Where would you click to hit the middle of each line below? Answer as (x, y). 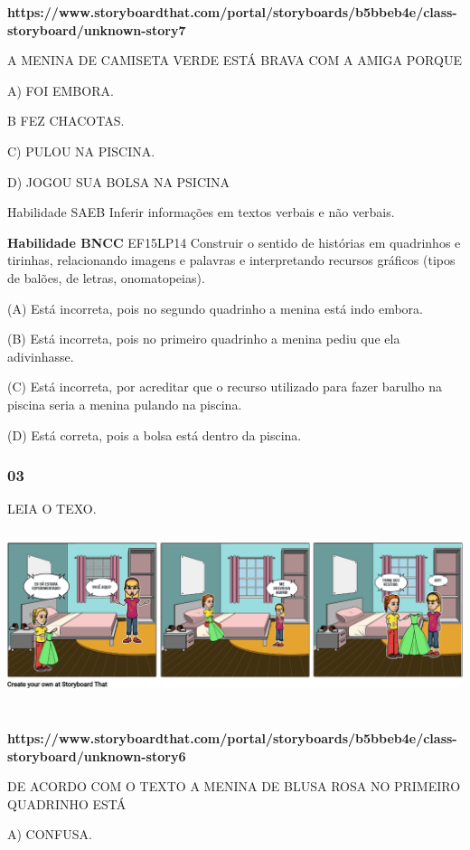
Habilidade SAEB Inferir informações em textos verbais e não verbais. (201, 212)
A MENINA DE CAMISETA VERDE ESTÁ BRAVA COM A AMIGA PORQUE (235, 60)
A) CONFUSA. (50, 834)
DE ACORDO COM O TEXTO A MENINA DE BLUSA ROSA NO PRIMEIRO (234, 786)
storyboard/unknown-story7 (97, 29)
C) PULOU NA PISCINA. (81, 151)
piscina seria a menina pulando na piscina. (125, 404)
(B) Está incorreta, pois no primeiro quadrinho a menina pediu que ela (204, 339)
